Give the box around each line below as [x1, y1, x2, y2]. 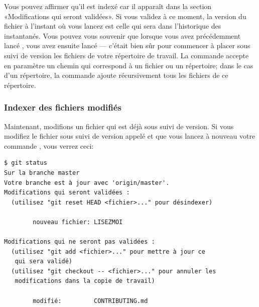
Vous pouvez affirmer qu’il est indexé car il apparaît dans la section [4, 1, 212, 11]
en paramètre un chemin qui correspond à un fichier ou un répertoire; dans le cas [4, 60, 253, 70]
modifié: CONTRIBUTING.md [33, 297, 148, 304]
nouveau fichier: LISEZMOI [33, 218, 123, 226]
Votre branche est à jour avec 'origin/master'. [4, 179, 170, 186]
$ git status [4, 159, 47, 167]
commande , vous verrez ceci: [4, 140, 94, 151]
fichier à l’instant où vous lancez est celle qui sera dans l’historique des [4, 21, 221, 31]
